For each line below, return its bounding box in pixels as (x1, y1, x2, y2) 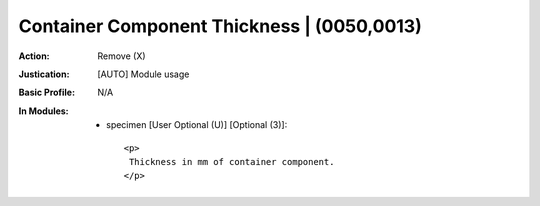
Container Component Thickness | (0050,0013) (18, 15, 422, 37)
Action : (18, 50, 50, 62)
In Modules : (18, 105, 69, 117)
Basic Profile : (18, 86, 75, 99)
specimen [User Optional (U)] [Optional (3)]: (106, 119, 288, 131)
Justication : (18, 68, 70, 80)
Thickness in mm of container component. (128, 156, 335, 167)
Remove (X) (97, 50, 146, 62)
